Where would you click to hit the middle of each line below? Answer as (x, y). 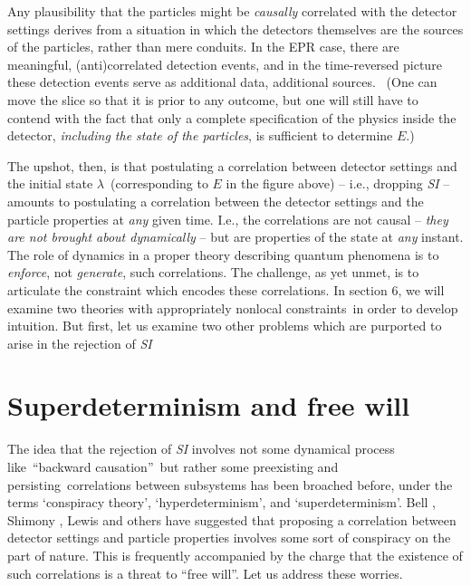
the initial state (50, 183)
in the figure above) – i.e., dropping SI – (338, 183)
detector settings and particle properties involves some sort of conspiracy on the (229, 538)
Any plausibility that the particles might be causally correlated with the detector (232, 11)
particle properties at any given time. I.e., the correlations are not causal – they (228, 219)
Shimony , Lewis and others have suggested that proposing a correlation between (232, 519)
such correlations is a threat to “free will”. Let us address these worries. (205, 573)
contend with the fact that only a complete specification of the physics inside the (232, 117)
